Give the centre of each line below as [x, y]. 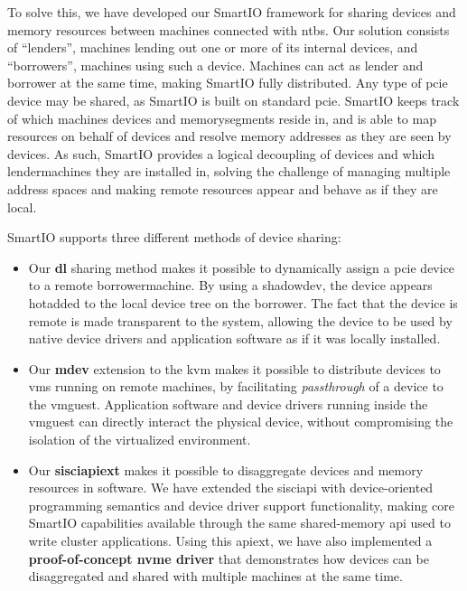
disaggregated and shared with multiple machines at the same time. [215, 576]
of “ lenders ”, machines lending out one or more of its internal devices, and [213, 47]
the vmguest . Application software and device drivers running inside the [228, 403]
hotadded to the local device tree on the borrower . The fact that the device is [243, 302]
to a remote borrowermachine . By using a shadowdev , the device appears [230, 285]
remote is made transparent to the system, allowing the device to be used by [240, 320]
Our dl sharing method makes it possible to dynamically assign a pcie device [242, 267]
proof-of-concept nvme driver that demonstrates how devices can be [229, 558]
